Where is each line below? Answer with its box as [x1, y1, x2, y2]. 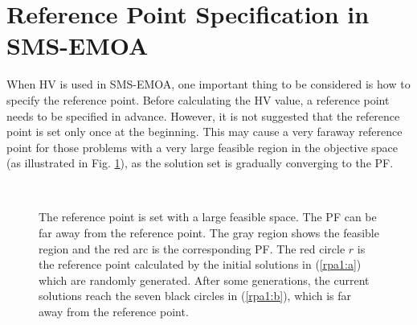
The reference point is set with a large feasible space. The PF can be [39, 208, 377, 225]
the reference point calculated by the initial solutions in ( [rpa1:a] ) [39, 256, 362, 273]
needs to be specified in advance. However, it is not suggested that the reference [6, 107, 400, 124]
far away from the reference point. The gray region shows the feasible [39, 224, 379, 241]
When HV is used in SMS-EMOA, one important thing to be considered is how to [6, 76, 411, 93]
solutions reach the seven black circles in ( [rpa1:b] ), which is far [39, 287, 352, 304]
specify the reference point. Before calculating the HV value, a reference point [6, 91, 390, 108]
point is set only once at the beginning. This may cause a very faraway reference [6, 123, 403, 140]
